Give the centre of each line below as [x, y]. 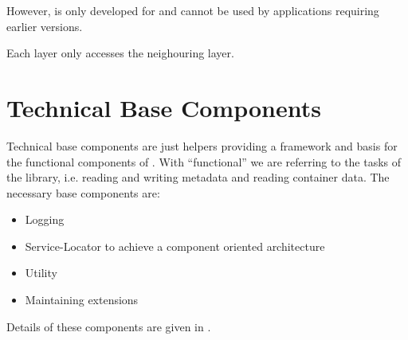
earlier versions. [45, 26]
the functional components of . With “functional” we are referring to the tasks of [204, 161]
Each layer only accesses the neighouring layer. [120, 53]
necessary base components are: [83, 192]
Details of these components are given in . [109, 326]
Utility [41, 273]
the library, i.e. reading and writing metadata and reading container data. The [198, 177]
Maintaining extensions [82, 300]
